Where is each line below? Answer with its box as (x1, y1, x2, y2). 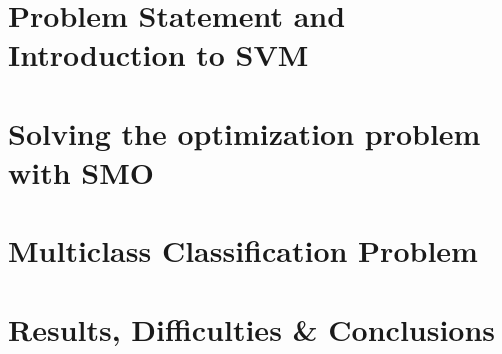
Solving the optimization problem (8, 112, 481, 153)
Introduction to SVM (8, 34, 309, 75)
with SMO (8, 151, 154, 192)
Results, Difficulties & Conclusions (8, 308, 496, 349)
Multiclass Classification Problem (8, 230, 478, 271)
